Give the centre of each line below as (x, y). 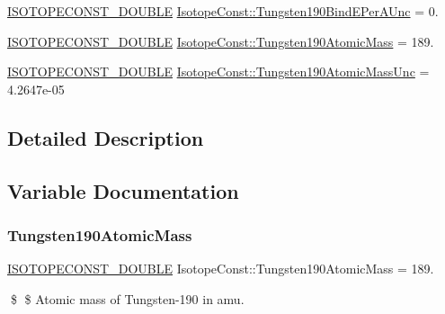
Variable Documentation (123, 190)
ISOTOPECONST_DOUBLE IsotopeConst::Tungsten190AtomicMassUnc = (218, 72)
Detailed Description (106, 137)
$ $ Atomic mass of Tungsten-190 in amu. (127, 298)
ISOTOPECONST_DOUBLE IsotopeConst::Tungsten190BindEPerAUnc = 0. (223, 11)
